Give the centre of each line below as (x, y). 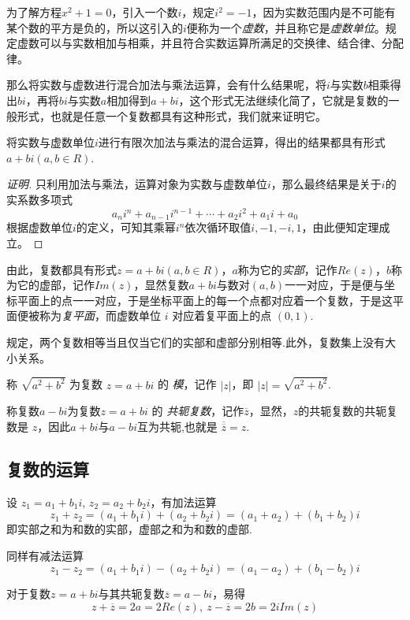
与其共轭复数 (131, 594)
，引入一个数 (145, 12)
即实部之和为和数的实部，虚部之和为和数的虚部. (129, 529)
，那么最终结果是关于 (326, 184)
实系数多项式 (39, 199)
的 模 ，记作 (187, 384)
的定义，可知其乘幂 (126, 227)
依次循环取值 (218, 227)
